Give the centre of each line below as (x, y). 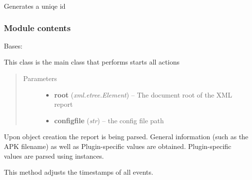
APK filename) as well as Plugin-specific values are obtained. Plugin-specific (118, 146)
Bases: (13, 45)
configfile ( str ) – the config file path (109, 120)
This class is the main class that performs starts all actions (92, 62)
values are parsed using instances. (54, 155)
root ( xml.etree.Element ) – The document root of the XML (143, 94)
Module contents (37, 27)
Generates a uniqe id (35, 6)
